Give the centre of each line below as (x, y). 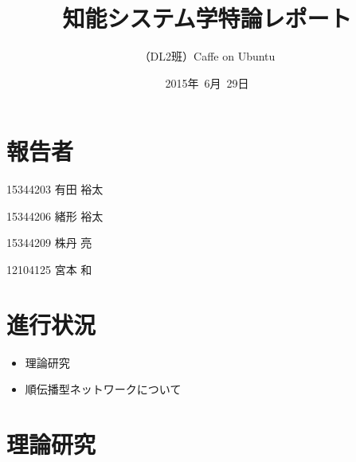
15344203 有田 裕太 (55, 189)
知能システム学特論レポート (207, 18)
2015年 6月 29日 (207, 82)
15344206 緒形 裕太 (55, 215)
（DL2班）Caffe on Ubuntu (207, 56)
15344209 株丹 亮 (49, 243)
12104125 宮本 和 (49, 270)
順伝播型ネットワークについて (103, 389)
